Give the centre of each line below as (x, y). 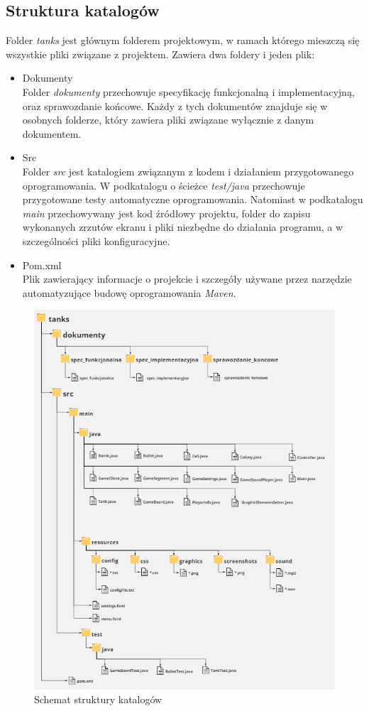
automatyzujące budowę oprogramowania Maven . (129, 292)
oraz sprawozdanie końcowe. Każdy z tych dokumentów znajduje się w (175, 105)
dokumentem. (52, 133)
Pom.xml (42, 265)
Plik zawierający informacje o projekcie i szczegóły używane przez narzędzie (187, 279)
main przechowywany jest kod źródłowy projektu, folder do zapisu (166, 213)
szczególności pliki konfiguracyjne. (96, 240)
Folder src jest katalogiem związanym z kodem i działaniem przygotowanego (188, 171)
